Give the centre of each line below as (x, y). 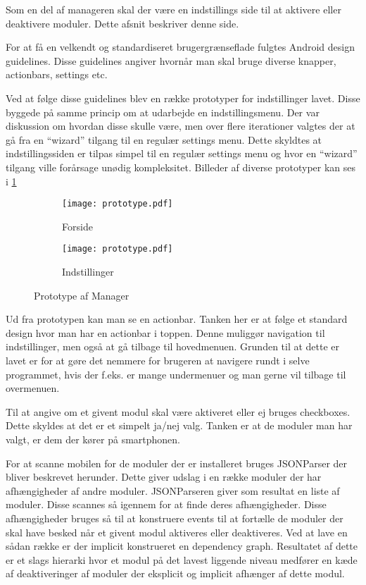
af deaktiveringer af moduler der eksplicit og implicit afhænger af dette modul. (175, 573)
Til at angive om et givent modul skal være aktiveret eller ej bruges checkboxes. (178, 411)
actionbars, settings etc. (57, 74)
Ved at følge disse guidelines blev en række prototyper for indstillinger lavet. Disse (183, 98)
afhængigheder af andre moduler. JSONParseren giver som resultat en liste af (173, 490)
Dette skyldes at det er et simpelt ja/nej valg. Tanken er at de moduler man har (179, 425)
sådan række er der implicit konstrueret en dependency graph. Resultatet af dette (182, 546)
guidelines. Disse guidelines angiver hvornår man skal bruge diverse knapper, (171, 60)
